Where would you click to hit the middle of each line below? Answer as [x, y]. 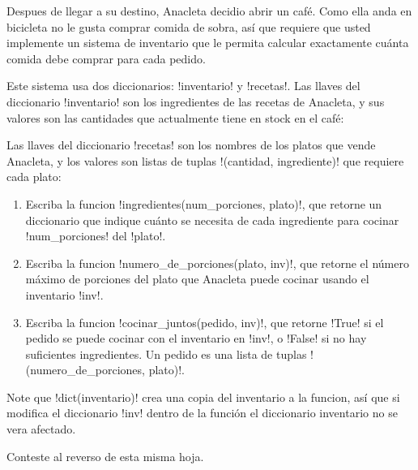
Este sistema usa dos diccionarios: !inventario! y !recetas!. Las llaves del [183, 86]
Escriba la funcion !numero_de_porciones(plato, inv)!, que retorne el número [217, 263]
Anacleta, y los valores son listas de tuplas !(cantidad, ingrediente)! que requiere [205, 160]
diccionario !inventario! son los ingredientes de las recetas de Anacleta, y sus [196, 101]
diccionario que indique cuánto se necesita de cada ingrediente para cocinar [212, 220]
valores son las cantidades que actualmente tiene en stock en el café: [175, 117]
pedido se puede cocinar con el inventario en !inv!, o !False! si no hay [196, 338]
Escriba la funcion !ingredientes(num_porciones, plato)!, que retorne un [204, 203]
